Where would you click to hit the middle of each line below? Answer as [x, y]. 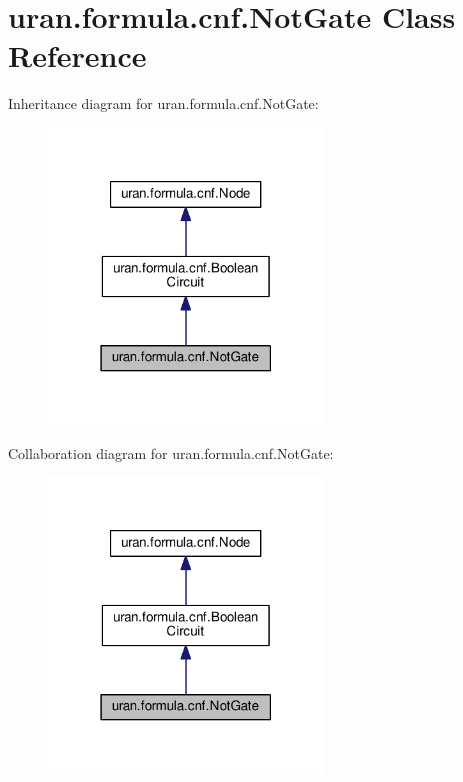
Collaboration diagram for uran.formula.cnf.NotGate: [171, 452]
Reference [77, 55]
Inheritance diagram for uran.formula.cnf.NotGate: [163, 103]
